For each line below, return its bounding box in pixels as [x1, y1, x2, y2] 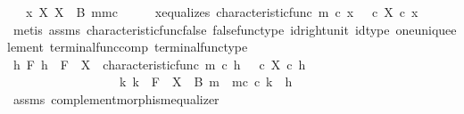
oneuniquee [395, 20, 457, 38]
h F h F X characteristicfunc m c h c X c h [12, 54, 306, 73]
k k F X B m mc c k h [119, 72, 293, 91]
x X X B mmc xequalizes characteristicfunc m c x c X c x [25, 3, 418, 20]
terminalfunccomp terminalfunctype [49, 37, 248, 56]
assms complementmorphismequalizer [12, 89, 220, 108]
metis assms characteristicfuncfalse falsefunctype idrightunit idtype [12, 20, 390, 38]
